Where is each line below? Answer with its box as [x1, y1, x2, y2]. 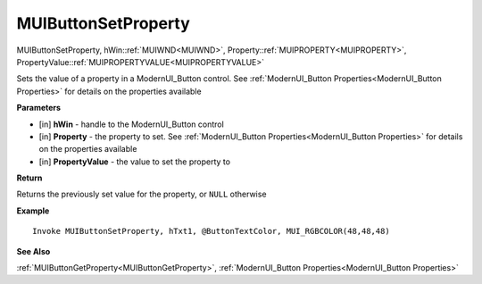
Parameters [16, 103, 62, 113]
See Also [16, 246, 51, 256]
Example [16, 205, 50, 216]
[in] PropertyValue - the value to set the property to [38, 156, 231, 167]
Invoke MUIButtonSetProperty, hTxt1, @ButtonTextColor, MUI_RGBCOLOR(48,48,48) [32, 226, 390, 237]
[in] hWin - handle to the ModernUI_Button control [38, 119, 225, 129]
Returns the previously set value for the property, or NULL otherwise [16, 188, 267, 200]
